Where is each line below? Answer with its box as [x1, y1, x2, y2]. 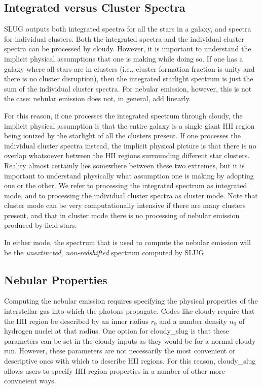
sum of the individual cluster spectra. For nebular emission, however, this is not [4, 83, 252, 94]
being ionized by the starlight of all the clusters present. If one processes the [4, 130, 241, 141]
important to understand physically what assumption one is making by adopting [4, 170, 254, 181]
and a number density [159, 315, 227, 326]
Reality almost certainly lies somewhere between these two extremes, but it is [4, 160, 245, 170]
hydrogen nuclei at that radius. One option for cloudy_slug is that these [4, 325, 229, 336]
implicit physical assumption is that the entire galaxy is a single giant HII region [4, 120, 255, 131]
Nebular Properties [4, 272, 107, 287]
